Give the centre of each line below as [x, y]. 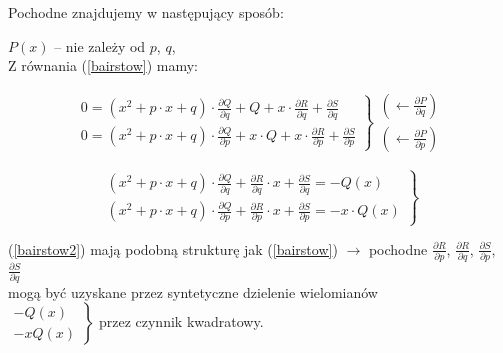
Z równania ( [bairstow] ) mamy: [103, 65]
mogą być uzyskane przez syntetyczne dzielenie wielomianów [193, 291]
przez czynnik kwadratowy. [181, 321]
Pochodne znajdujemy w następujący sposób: [146, 12]
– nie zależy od [100, 45]
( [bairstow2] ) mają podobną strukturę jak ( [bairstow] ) [173, 248]
